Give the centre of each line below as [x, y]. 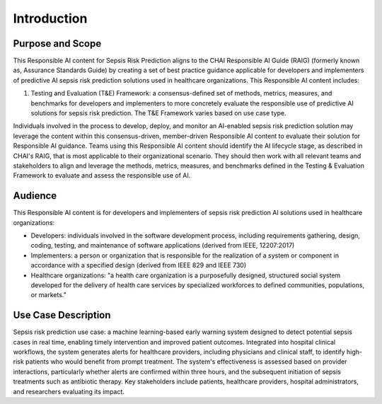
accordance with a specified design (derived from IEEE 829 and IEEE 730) [139, 265]
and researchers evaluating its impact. [69, 391]
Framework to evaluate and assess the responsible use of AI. [102, 175]
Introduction [50, 18]
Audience [35, 196]
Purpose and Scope [57, 44]
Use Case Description [62, 315]
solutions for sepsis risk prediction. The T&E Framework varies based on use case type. [158, 113]
